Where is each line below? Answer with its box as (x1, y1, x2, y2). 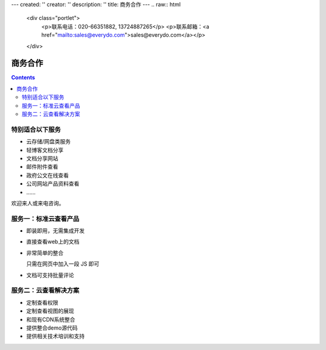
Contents (11, 74, 36, 81)
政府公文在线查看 (26, 172, 69, 179)
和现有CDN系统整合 (26, 316, 75, 323)
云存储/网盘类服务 (26, 138, 71, 145)
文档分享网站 (26, 154, 59, 162)
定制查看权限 (26, 299, 59, 306)
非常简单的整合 (26, 249, 63, 256)
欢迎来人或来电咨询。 (11, 199, 65, 207)
